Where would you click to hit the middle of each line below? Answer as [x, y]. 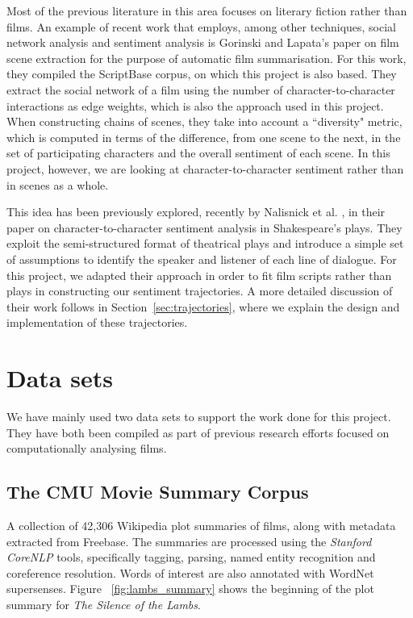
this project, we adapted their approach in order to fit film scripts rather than [199, 275]
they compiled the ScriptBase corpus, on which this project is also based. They [202, 74]
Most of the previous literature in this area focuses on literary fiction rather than [207, 10]
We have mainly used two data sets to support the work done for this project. [199, 416]
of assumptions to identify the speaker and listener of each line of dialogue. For [202, 259]
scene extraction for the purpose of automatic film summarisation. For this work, [206, 58]
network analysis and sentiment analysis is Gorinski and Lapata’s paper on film [203, 42]
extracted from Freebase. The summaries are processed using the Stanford [189, 541]
